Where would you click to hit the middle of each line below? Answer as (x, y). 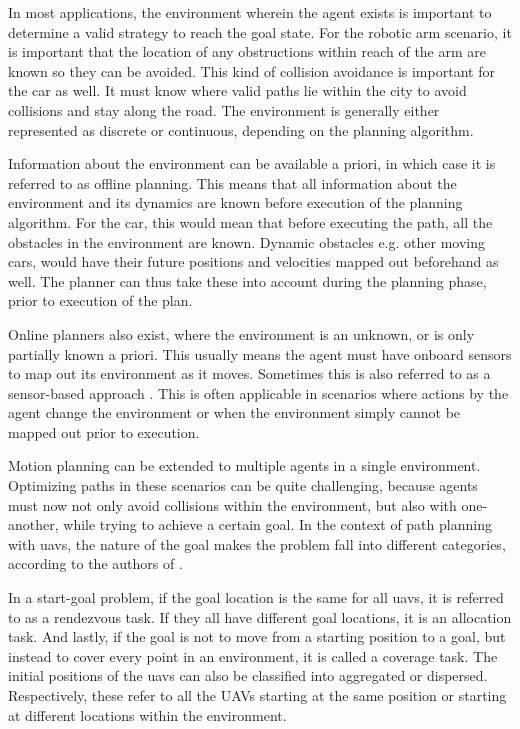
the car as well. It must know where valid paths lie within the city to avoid (237, 90)
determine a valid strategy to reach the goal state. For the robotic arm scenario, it (260, 31)
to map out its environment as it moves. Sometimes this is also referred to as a (249, 373)
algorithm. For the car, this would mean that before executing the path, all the (250, 221)
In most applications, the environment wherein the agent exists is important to (250, 12)
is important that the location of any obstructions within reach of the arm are (247, 51)
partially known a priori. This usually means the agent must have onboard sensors (260, 353)
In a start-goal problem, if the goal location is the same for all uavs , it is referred (256, 597)
